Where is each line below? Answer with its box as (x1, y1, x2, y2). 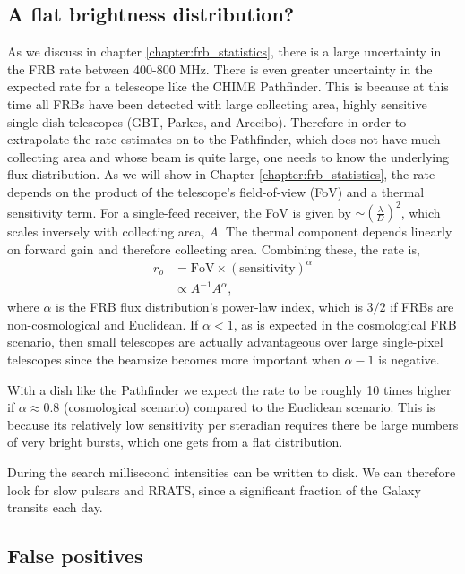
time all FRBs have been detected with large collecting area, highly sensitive (7, 94, 427, 113)
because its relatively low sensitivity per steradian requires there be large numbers (7, 415, 459, 433)
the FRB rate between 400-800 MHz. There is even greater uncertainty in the (7, 59, 433, 78)
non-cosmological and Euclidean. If (7, 314, 199, 333)
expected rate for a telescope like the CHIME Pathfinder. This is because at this (7, 77, 449, 96)
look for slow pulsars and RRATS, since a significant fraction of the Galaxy (7, 480, 421, 499)
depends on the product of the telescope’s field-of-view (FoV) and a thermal (7, 182, 425, 201)
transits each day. (7, 498, 103, 517)
